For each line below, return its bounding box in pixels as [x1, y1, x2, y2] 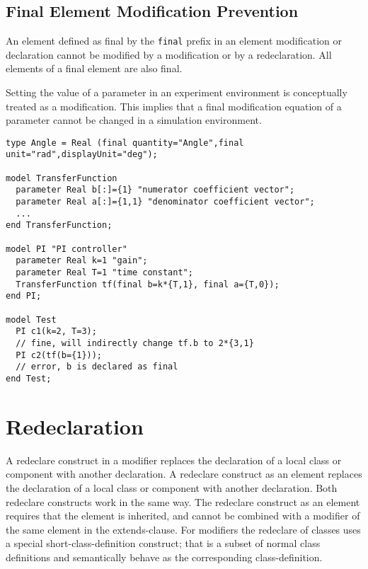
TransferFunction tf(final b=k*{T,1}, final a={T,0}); [16, 279, 280, 289]
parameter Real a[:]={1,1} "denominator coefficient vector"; [16, 197, 315, 207]
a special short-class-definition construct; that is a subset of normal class [6, 536, 321, 551]
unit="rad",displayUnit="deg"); [6, 149, 158, 160]
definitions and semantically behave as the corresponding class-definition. [6, 549, 323, 564]
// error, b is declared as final [16, 362, 178, 372]
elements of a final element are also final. [6, 61, 183, 76]
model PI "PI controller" [6, 243, 127, 254]
